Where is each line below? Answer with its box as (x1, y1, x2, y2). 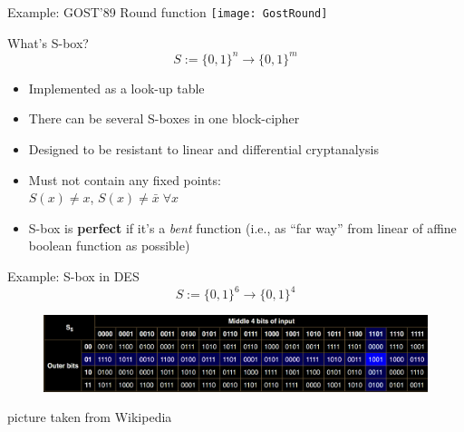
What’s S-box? (7, 33, 89, 52)
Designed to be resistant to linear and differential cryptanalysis (28, 139, 379, 158)
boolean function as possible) (28, 236, 190, 255)
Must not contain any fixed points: (28, 170, 221, 189)
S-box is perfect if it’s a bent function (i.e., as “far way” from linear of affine (28, 218, 457, 237)
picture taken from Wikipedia (7, 407, 172, 427)
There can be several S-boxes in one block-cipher (28, 109, 300, 128)
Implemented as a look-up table (28, 78, 205, 97)
